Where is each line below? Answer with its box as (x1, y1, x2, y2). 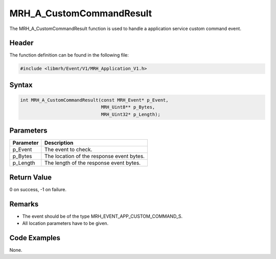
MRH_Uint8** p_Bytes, (101, 105, 155, 110)
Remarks (9, 199, 39, 209)
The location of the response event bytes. (44, 153, 145, 160)
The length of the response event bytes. (44, 160, 141, 167)
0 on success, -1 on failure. (9, 186, 66, 192)
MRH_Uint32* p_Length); (101, 111, 160, 117)
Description (44, 139, 74, 146)
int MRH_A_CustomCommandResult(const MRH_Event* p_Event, (20, 97, 169, 103)
